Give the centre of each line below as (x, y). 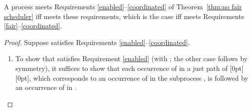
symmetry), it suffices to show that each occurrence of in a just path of (122, 68)
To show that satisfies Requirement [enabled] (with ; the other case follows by (131, 58)
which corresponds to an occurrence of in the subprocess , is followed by (141, 78)
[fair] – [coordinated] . (33, 26)
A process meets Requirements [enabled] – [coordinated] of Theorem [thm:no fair (123, 6)
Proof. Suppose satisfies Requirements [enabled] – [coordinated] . (97, 42)
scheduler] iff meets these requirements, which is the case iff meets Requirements (124, 16)
